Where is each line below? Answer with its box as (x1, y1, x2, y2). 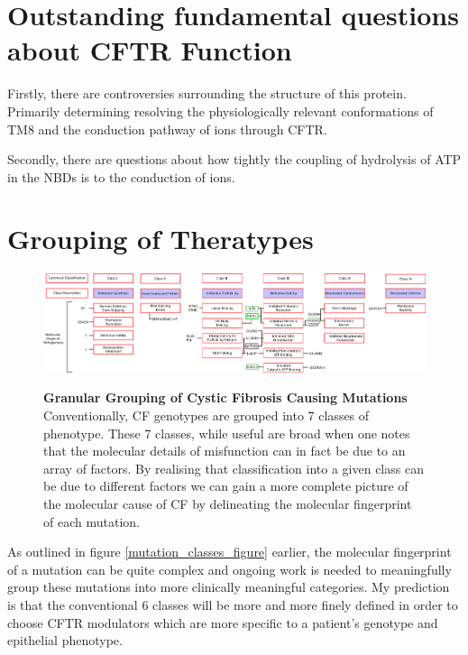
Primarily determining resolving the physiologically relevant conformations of (7, 101, 434, 120)
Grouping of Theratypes (7, 220, 314, 257)
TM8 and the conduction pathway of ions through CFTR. (7, 119, 327, 138)
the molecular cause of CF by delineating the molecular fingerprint (43, 494, 412, 512)
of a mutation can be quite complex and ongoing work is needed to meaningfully (7, 559, 452, 578)
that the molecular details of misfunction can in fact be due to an (43, 441, 406, 460)
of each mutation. (43, 512, 140, 530)
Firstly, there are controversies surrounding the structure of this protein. (7, 84, 407, 103)
